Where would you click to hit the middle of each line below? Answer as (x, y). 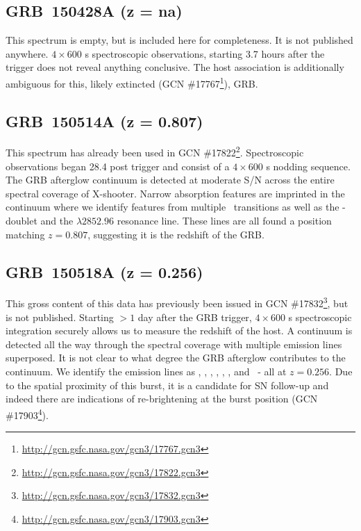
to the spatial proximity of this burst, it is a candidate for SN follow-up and (167, 385)
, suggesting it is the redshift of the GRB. (176, 234)
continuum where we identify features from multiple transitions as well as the (173, 207)
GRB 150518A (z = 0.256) (104, 271)
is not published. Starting (60, 317)
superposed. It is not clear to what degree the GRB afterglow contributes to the (176, 358)
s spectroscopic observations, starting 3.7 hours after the (205, 53)
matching (25, 234)
